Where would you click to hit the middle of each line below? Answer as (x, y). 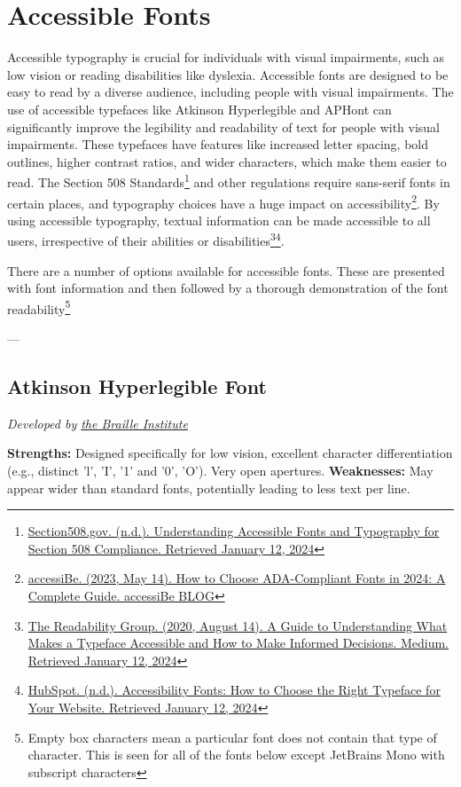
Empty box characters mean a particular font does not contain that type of (232, 737)
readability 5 (39, 307)
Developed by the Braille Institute (98, 423)
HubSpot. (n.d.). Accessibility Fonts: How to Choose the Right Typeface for (234, 690)
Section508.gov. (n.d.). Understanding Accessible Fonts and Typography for (234, 531)
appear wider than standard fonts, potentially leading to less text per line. (209, 488)
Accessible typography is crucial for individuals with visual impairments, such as (226, 57)
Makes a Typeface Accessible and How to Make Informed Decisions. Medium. (238, 643)
